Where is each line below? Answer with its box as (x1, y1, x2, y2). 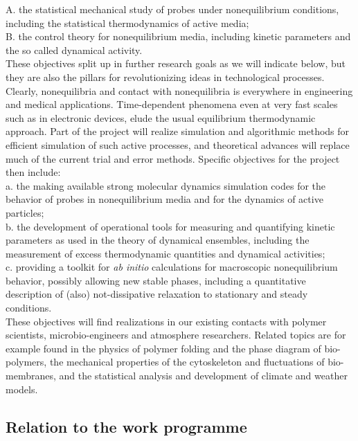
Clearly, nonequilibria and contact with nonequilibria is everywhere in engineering (6, 83, 353, 98)
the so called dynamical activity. (6, 42, 143, 57)
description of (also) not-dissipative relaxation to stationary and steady (6, 287, 308, 301)
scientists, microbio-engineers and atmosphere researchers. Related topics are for (6, 327, 346, 342)
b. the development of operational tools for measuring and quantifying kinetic (6, 219, 335, 233)
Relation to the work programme (6, 415, 247, 437)
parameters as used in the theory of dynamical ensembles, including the (6, 233, 310, 247)
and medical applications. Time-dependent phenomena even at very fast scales (6, 97, 338, 111)
